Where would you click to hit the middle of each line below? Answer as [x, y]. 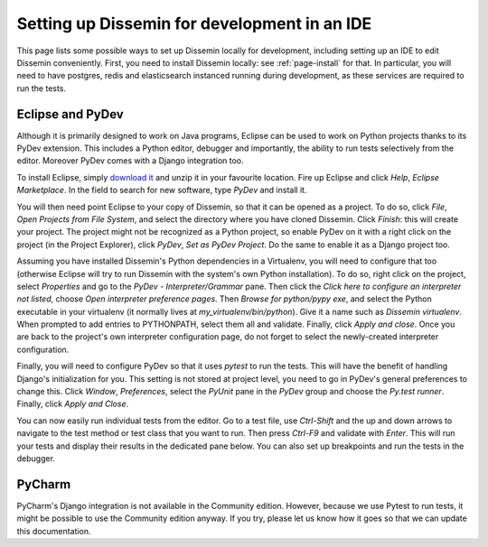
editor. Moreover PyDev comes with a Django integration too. [130, 161]
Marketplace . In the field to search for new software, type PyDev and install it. [162, 190]
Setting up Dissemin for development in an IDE [194, 23]
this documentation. [54, 531]
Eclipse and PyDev [70, 114]
